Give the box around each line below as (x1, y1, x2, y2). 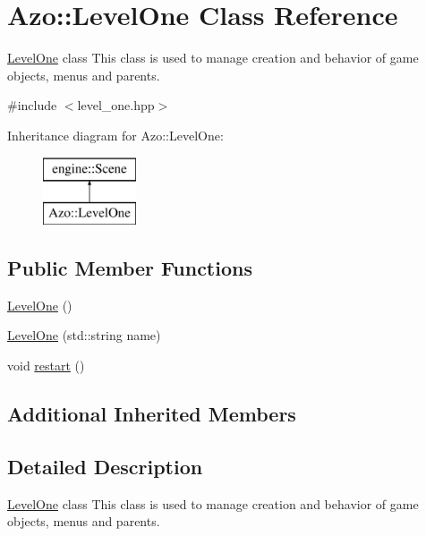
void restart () (7, 356, 85, 375)
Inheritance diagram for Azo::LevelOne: (7, 125, 224, 144)
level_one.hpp (77, 96, 155, 115)
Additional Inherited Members (7, 400, 296, 428)
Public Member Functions (7, 254, 252, 282)
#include (7, 96, 57, 115)
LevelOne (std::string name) (7, 326, 161, 345)
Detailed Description (7, 452, 203, 480)
